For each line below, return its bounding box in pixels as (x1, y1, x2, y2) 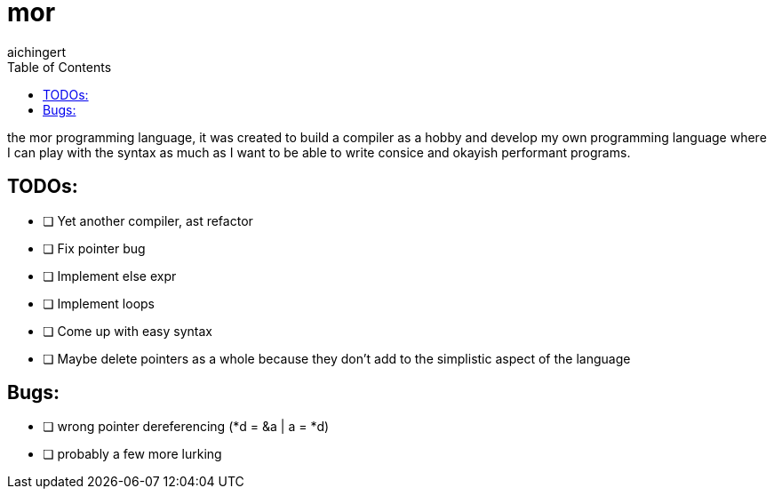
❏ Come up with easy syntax (43, 323, 212, 339)
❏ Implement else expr (43, 268, 177, 284)
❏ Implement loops (43, 295, 155, 311)
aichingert (7, 44, 67, 60)
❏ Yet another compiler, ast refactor (43, 212, 253, 228)
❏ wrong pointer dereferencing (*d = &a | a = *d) (43, 419, 330, 435)
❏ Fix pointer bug (43, 240, 146, 256)
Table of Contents (7, 59, 112, 75)
